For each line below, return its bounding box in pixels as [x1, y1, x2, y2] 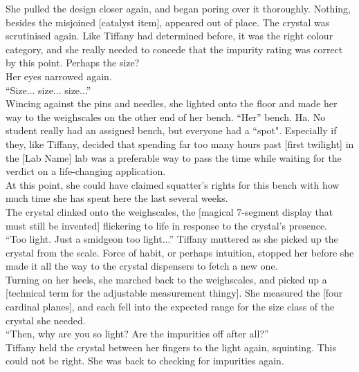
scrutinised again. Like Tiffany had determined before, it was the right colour [6, 28, 333, 43]
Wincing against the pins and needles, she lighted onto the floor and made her [6, 96, 338, 111]
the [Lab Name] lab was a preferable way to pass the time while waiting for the [6, 150, 342, 165]
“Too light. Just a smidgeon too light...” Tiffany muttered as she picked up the [6, 232, 338, 246]
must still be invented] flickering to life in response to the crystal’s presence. [6, 218, 327, 232]
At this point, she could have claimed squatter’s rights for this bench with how [6, 177, 340, 192]
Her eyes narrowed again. [6, 68, 112, 83]
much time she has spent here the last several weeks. [6, 191, 228, 205]
